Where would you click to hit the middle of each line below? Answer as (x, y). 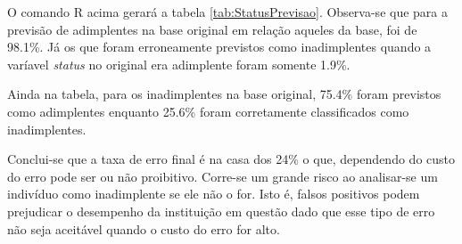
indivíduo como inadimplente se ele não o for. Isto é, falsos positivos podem (214, 194)
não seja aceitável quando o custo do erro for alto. (144, 228)
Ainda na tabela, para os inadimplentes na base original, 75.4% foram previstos (224, 94)
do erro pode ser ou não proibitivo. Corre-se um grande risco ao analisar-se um (223, 176)
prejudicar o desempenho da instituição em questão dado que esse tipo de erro (221, 211)
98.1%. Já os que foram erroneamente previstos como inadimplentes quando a (219, 47)
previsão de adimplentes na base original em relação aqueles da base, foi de (212, 29)
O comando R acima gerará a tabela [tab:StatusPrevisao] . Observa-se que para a (227, 12)
